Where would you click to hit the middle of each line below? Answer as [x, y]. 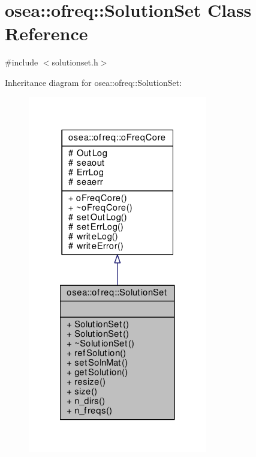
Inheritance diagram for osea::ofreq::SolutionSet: [94, 82]
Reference [46, 33]
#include [22, 62]
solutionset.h [75, 62]
